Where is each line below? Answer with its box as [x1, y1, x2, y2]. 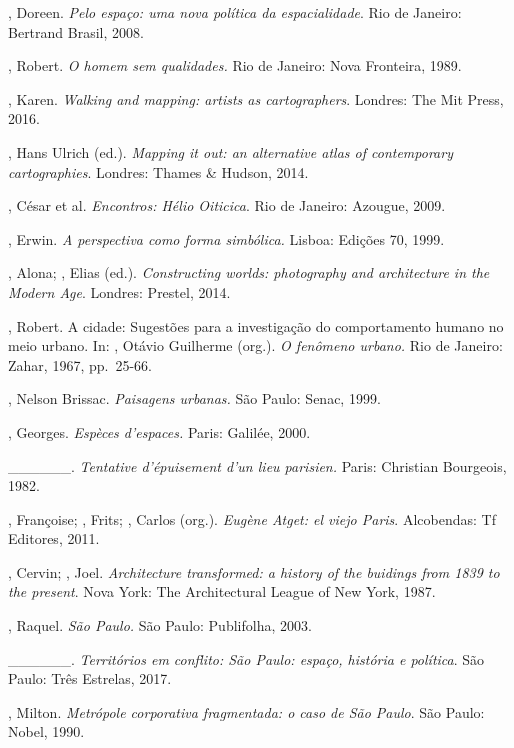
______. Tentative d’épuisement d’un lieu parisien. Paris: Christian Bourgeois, [8, 455, 507, 476]
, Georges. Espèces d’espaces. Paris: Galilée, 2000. [8, 421, 311, 442]
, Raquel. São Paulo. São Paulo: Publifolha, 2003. [8, 615, 312, 636]
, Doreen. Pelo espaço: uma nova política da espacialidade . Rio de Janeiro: [8, 2, 462, 22]
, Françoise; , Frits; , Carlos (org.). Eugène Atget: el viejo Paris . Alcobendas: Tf [8, 508, 496, 529]
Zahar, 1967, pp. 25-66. [8, 354, 152, 375]
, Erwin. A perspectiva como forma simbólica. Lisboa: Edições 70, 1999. [8, 228, 445, 249]
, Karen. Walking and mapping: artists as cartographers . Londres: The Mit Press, [8, 88, 504, 109]
